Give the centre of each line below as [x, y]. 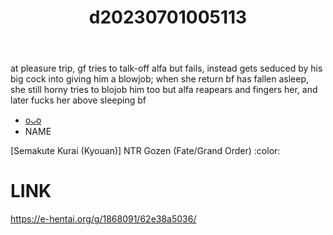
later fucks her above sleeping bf [78, 100]
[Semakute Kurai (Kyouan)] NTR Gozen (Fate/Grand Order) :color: [145, 151]
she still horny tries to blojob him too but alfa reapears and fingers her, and [164, 90]
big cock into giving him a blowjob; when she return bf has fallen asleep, [160, 79]
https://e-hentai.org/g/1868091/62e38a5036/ [103, 219]
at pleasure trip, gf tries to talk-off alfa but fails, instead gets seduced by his [166, 68]
